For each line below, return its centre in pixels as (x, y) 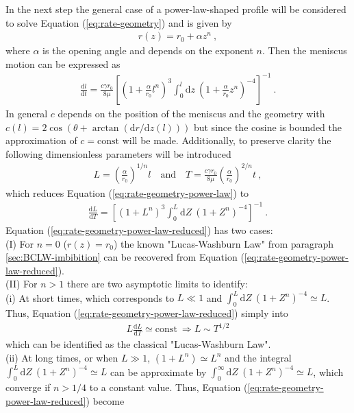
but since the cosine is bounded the (268, 127)
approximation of (41, 140)
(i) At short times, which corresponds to (90, 297)
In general (27, 113)
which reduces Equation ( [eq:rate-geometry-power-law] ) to (127, 192)
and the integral (258, 357)
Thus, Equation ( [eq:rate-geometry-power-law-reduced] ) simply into (147, 313)
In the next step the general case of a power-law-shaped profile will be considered (176, 9)
